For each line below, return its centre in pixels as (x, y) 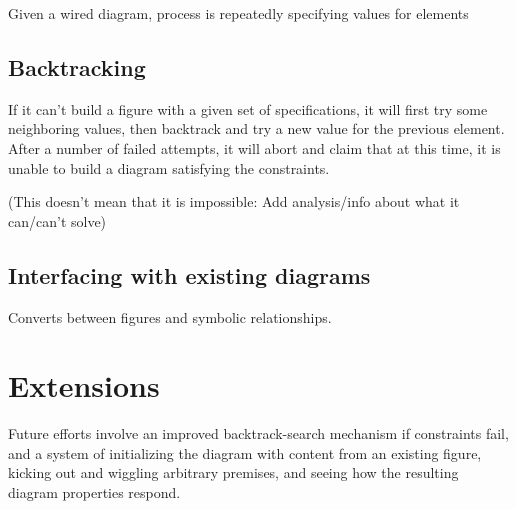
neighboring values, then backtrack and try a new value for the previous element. (256, 128)
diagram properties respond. (94, 492)
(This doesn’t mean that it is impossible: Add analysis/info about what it (234, 201)
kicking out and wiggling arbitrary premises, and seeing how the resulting (233, 472)
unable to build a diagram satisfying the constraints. (169, 167)
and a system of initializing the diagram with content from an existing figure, (245, 452)
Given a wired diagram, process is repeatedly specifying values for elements (238, 13)
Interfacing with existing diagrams (189, 274)
